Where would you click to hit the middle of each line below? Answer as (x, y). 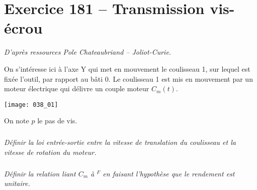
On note (17, 121)
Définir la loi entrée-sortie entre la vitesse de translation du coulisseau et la (120, 142)
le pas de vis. (57, 121)
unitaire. (17, 183)
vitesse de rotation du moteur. (50, 152)
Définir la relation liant (40, 173)
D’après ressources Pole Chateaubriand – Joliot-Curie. (88, 52)
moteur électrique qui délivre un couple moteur (77, 88)
